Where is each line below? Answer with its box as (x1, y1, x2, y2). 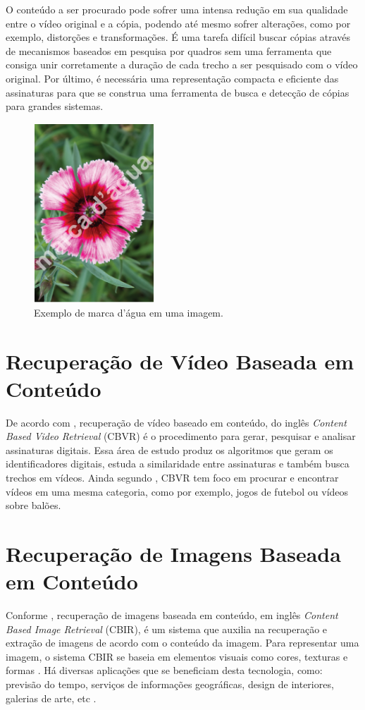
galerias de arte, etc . (6, 690, 97, 705)
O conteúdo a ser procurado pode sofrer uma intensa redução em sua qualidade (6, 2, 348, 16)
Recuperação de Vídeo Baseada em (6, 346, 354, 375)
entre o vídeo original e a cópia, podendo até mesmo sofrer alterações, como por (6, 16, 351, 30)
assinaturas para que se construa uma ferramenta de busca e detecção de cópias (6, 85, 349, 99)
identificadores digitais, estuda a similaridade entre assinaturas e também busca (6, 456, 349, 471)
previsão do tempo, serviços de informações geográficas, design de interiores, (6, 677, 334, 692)
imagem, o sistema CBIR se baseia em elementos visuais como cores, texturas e (6, 649, 348, 663)
